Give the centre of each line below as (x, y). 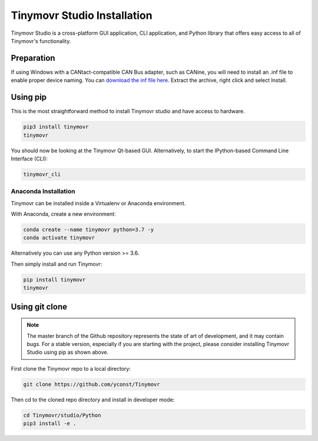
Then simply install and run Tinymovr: (57, 264)
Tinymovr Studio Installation (82, 15)
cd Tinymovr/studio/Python (62, 415)
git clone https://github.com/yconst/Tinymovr (92, 384)
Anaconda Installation (43, 192)
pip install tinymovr (54, 279)
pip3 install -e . (50, 424)
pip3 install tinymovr (56, 127)
